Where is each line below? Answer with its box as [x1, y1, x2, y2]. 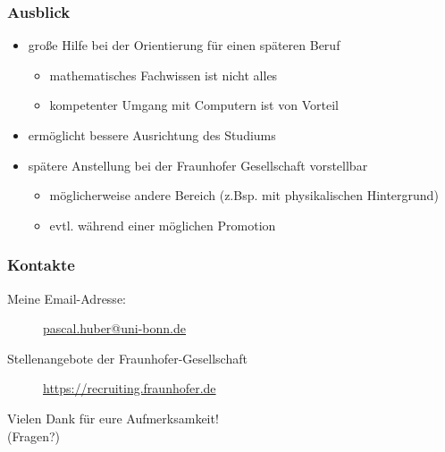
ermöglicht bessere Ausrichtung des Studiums [28, 126, 276, 144]
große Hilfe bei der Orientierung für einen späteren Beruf [28, 36, 340, 54]
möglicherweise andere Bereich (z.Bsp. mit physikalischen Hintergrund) [49, 186, 439, 205]
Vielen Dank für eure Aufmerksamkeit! [7, 408, 219, 427]
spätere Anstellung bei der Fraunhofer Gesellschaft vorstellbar [28, 155, 368, 174]
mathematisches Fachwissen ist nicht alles [49, 65, 278, 84]
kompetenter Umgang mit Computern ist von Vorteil [49, 96, 339, 114]
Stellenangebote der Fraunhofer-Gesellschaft [7, 348, 248, 367]
